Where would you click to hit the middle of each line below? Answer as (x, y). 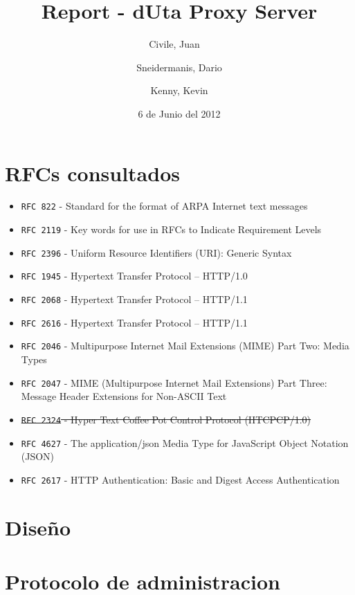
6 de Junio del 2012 (179, 113)
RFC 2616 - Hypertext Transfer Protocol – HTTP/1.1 (134, 322)
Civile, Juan (174, 44)
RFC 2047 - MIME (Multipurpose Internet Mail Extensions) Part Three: (174, 382)
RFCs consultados (92, 173)
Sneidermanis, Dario (179, 67)
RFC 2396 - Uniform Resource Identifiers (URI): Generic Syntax (156, 252)
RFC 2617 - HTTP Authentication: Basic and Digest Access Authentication (180, 479)
